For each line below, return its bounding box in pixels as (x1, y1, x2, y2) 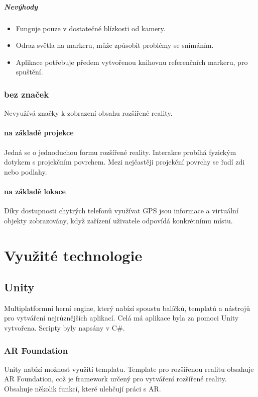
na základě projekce (4, 127, 74, 138)
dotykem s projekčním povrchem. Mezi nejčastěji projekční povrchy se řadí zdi (4, 156, 245, 167)
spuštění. (16, 66, 43, 77)
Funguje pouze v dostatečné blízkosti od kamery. (16, 23, 166, 33)
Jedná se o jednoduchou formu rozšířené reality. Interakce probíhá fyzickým (4, 146, 236, 157)
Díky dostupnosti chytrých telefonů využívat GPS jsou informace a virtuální (4, 205, 238, 216)
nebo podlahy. (4, 166, 47, 177)
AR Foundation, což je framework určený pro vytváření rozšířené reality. (4, 373, 227, 384)
